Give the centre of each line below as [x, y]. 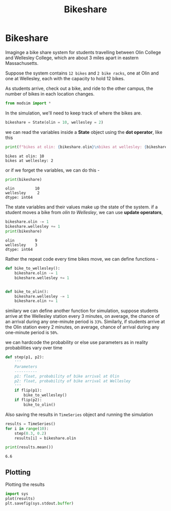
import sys [17, 494]
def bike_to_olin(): [27, 292]
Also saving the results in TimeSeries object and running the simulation [79, 414]
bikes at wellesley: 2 [29, 160]
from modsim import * [28, 103]
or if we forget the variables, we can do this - [53, 170]
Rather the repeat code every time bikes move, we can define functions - [82, 259]
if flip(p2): [28, 400]
